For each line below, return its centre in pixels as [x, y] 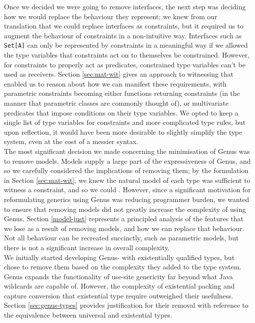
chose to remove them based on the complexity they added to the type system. [123, 267]
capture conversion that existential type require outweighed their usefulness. [119, 295]
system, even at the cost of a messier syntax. [71, 141]
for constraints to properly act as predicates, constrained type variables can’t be [125, 64]
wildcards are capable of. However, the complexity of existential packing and [119, 286]
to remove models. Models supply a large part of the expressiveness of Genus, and [127, 161]
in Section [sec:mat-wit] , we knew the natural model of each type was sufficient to [127, 180]
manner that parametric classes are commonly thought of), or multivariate [116, 103]
